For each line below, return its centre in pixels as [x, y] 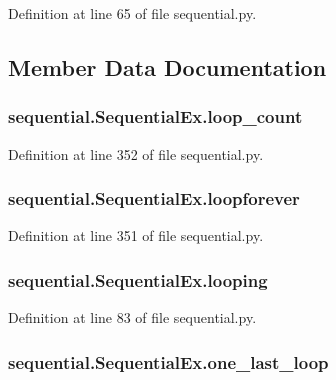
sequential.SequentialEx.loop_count [155, 116]
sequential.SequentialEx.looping [138, 279]
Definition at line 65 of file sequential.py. [132, 13]
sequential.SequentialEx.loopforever [154, 198]
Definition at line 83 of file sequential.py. [132, 317]
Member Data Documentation [167, 66]
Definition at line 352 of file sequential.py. [136, 153]
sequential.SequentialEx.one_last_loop [168, 361]
